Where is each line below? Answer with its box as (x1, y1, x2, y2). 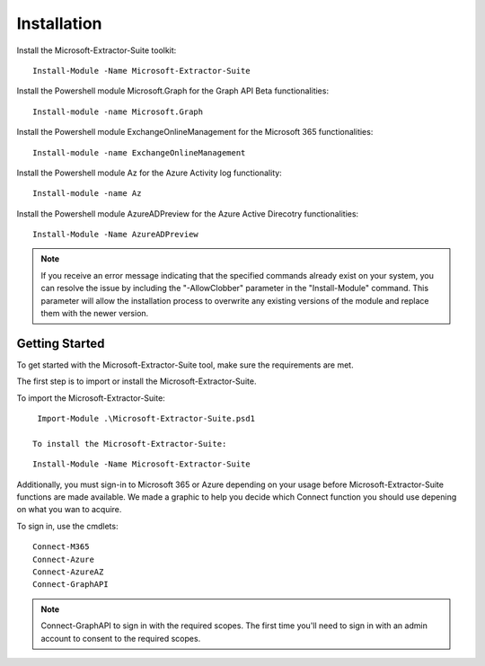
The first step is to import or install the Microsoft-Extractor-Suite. (16, 376, 257, 386)
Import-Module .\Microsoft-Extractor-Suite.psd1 (37, 413, 256, 424)
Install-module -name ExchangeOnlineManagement (32, 147, 246, 157)
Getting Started (16, 335, 105, 351)
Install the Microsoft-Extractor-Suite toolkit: (16, 45, 177, 56)
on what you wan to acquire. (16, 504, 122, 515)
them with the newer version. (40, 308, 149, 319)
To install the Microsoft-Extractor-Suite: (32, 439, 227, 448)
